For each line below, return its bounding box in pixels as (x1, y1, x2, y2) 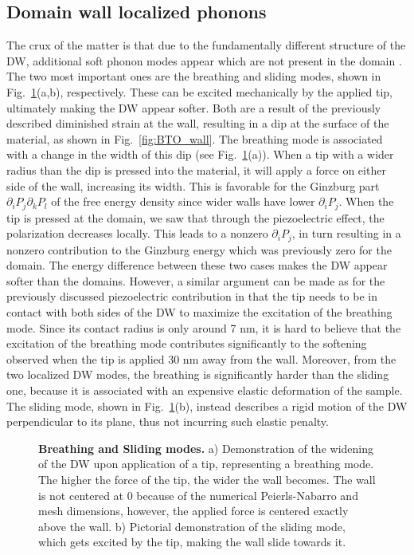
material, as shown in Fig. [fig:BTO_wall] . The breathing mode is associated (6, 130, 383, 147)
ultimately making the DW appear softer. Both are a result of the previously (6, 99, 381, 116)
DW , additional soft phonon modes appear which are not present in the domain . (6, 52, 402, 69)
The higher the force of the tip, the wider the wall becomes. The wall (38, 470, 376, 487)
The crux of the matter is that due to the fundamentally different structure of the (6, 37, 406, 53)
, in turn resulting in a (291, 225, 401, 242)
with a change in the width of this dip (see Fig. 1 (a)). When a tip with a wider (6, 146, 394, 163)
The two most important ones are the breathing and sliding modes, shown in (6, 68, 381, 85)
